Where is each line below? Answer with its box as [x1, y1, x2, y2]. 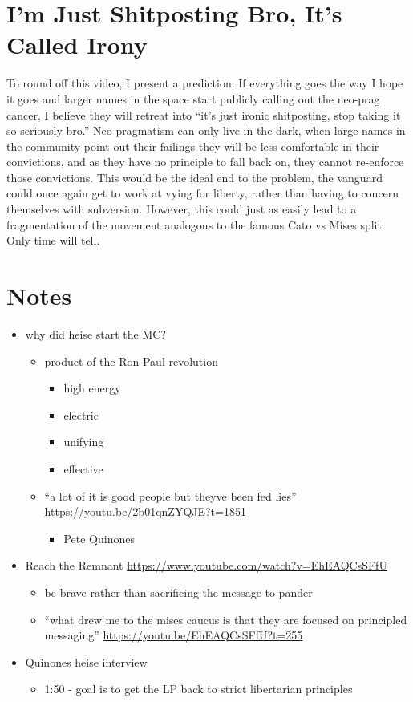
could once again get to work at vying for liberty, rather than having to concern [6, 185, 399, 201]
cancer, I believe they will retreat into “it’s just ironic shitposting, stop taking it [6, 106, 401, 123]
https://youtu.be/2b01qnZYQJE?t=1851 [44, 503, 246, 520]
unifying [63, 433, 104, 450]
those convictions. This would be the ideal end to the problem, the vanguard [6, 168, 383, 185]
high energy [63, 379, 121, 396]
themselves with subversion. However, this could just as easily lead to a [6, 201, 357, 217]
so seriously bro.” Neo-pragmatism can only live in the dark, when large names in [6, 122, 406, 139]
